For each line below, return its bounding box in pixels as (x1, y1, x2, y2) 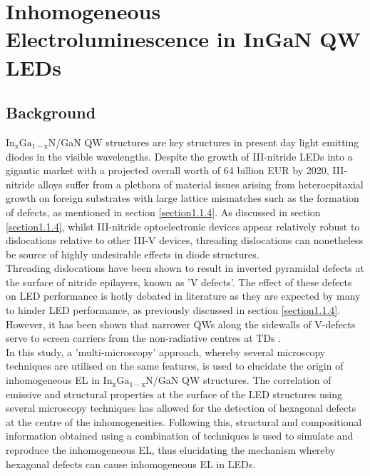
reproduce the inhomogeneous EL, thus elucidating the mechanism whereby (6, 442, 336, 457)
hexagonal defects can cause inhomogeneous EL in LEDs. (6, 456, 256, 471)
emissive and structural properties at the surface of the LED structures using (6, 386, 343, 401)
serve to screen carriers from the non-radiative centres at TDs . (6, 330, 282, 345)
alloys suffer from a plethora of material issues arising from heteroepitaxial (38, 176, 364, 191)
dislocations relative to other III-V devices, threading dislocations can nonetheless (6, 233, 364, 248)
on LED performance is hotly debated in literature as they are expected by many (6, 288, 361, 303)
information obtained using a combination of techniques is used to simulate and (6, 428, 354, 443)
